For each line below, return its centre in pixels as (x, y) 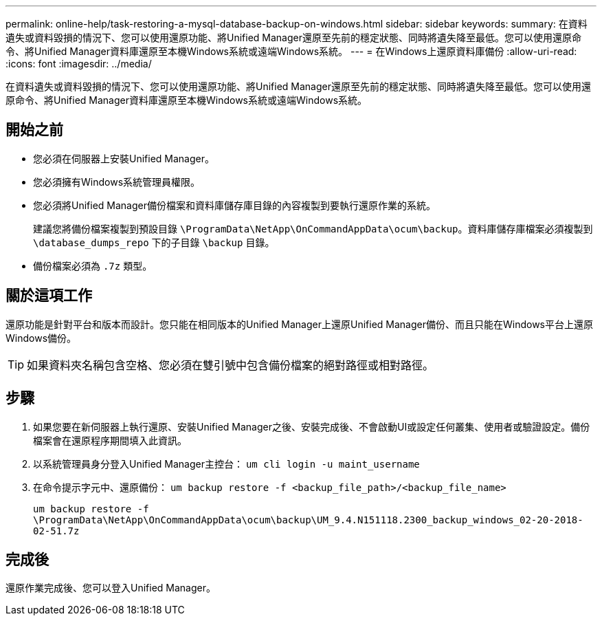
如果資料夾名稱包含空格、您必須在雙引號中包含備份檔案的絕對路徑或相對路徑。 (231, 365)
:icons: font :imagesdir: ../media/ (79, 64)
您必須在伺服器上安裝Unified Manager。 (124, 158)
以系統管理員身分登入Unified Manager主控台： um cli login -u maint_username (226, 464)
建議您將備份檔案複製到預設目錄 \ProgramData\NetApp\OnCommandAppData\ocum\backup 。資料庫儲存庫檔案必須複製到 (313, 228)
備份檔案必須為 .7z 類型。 (93, 265)
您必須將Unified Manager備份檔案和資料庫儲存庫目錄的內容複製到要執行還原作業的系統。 (234, 205)
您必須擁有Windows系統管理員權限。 (117, 182)
